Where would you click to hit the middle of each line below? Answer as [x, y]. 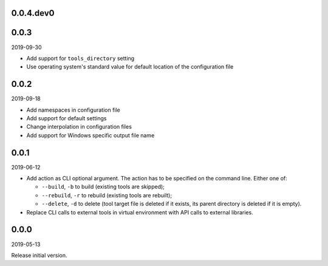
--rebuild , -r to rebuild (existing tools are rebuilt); [107, 195]
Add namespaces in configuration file [73, 110]
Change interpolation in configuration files [79, 127]
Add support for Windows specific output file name [91, 135]
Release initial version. [39, 255]
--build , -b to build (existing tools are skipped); [103, 187]
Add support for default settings [67, 118]
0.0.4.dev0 [33, 13]
